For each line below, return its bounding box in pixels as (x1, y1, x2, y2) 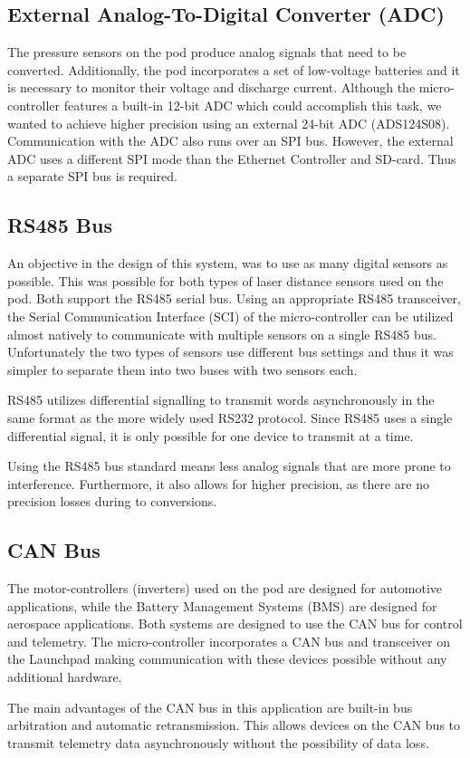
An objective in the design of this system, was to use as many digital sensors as (7, 254, 448, 273)
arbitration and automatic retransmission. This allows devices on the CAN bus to (7, 715, 461, 734)
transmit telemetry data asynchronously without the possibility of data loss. (7, 733, 429, 752)
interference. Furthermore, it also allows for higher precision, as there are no (7, 474, 430, 493)
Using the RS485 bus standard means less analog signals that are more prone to (7, 456, 451, 475)
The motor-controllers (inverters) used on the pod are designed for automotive (7, 579, 443, 598)
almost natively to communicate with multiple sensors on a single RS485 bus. (7, 324, 436, 343)
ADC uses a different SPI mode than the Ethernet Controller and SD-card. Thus (7, 149, 456, 168)
